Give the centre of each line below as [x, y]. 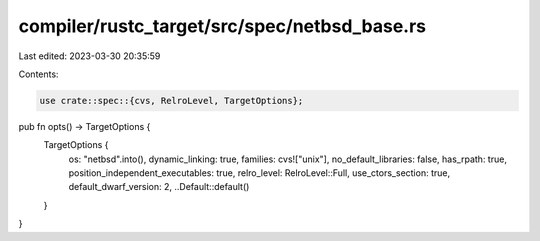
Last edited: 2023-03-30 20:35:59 [89, 56]
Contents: [38, 74]
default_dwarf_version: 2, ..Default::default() [159, 187]
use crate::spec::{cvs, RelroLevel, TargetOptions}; [171, 100]
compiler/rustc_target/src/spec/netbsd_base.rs [222, 26]
